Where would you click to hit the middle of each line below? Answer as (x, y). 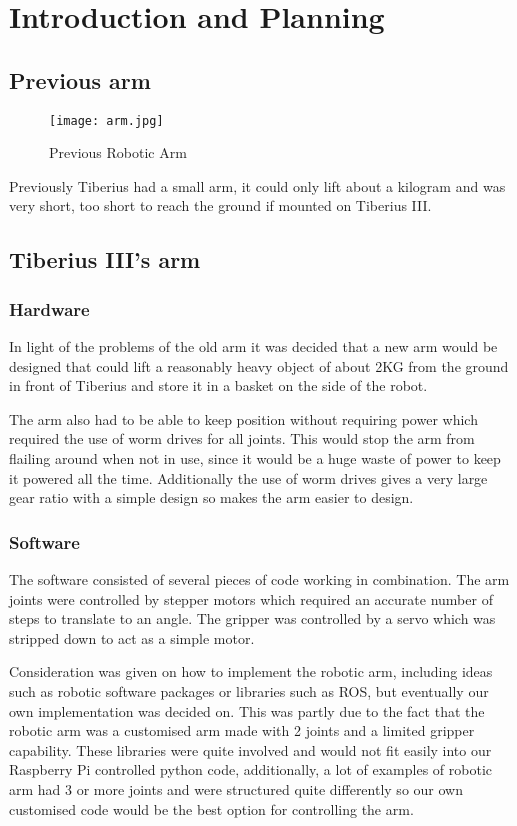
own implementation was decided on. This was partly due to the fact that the (247, 710)
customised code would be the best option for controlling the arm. (211, 808)
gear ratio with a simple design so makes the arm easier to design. (211, 497)
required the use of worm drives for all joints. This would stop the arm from (242, 438)
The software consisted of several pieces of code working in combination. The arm (259, 578)
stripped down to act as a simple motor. (132, 637)
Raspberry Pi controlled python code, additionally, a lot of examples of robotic (250, 769)
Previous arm (80, 79)
